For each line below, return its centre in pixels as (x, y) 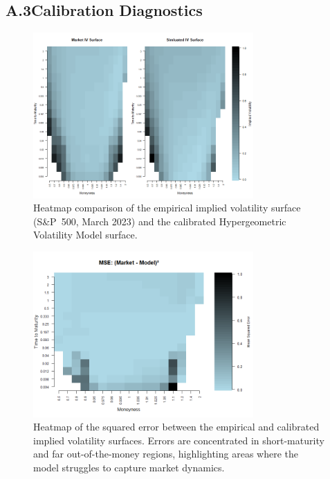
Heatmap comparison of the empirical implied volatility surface (167, 208)
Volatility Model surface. (85, 235)
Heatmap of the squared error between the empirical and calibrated (176, 427)
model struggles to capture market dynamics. (129, 467)
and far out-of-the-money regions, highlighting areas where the (166, 454)
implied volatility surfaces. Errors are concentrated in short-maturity (179, 440)
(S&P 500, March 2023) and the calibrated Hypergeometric (160, 221)
